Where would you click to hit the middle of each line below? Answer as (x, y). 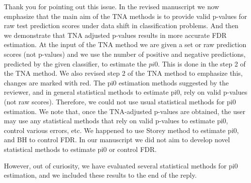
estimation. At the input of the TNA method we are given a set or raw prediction (125, 44)
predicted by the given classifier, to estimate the (75, 63)
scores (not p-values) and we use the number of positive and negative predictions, (125, 54)
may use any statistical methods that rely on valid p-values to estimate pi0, (116, 121)
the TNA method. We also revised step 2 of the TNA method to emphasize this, (123, 73)
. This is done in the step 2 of (202, 63)
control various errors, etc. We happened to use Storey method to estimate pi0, (121, 130)
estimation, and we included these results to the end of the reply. (100, 175)
